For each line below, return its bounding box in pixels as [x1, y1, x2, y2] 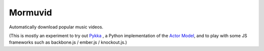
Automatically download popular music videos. [9, 24, 104, 30]
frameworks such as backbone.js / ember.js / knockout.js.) [9, 39, 127, 45]
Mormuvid [9, 7, 52, 18]
